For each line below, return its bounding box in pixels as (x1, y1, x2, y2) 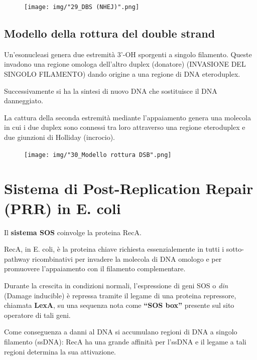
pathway (4, 253, 30, 264)
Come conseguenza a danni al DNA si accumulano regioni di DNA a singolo (4, 326, 237, 337)
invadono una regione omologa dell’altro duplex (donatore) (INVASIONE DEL (4, 59, 246, 69)
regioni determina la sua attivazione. (4, 346, 116, 356)
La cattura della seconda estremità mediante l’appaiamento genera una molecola (4, 112, 251, 122)
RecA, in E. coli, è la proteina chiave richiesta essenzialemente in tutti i (4, 244, 224, 254)
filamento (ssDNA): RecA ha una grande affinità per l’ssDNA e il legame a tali (4, 336, 246, 346)
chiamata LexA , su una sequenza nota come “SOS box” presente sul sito (4, 300, 234, 310)
